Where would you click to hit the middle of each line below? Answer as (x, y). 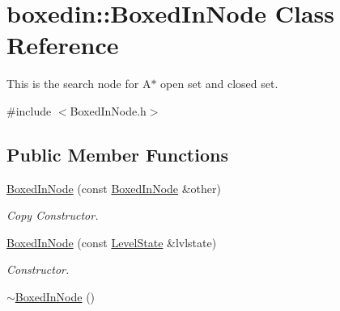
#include (29, 110)
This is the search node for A (79, 84)
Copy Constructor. (53, 215)
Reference (63, 45)
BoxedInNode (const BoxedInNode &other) (114, 188)
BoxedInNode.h (108, 110)
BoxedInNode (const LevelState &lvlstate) (112, 242)
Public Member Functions (117, 154)
